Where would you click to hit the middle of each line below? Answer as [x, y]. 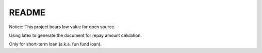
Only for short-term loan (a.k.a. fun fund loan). [55, 44]
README [27, 12]
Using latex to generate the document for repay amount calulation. [75, 35]
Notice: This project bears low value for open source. [62, 27]
